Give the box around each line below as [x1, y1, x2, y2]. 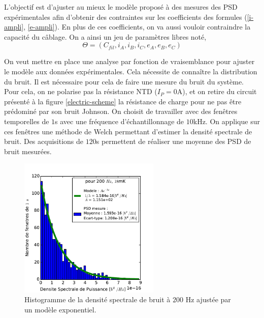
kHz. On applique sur [193, 115, 260, 126]
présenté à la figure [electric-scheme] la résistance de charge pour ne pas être [4, 96, 242, 106]
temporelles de [4, 115, 49, 126]
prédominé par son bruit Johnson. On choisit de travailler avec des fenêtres [4, 106, 238, 117]
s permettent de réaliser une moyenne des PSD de [96, 136, 251, 147]
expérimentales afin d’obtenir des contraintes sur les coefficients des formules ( [4, 11, 247, 22]
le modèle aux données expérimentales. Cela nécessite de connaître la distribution [4, 66, 257, 76]
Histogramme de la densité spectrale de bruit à [24, 294, 171, 305]
